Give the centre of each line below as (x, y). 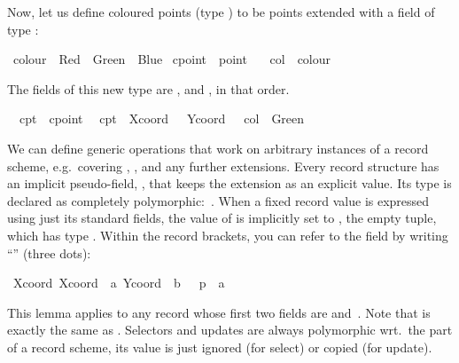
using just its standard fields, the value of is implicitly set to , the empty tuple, (222, 218)
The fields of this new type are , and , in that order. (148, 88)
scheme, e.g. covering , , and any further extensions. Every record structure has (223, 166)
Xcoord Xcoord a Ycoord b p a (119, 283)
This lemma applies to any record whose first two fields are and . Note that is (219, 312)
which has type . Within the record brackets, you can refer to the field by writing (228, 235)
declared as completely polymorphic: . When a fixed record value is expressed (218, 200)
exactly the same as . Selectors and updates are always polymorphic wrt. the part (230, 330)
